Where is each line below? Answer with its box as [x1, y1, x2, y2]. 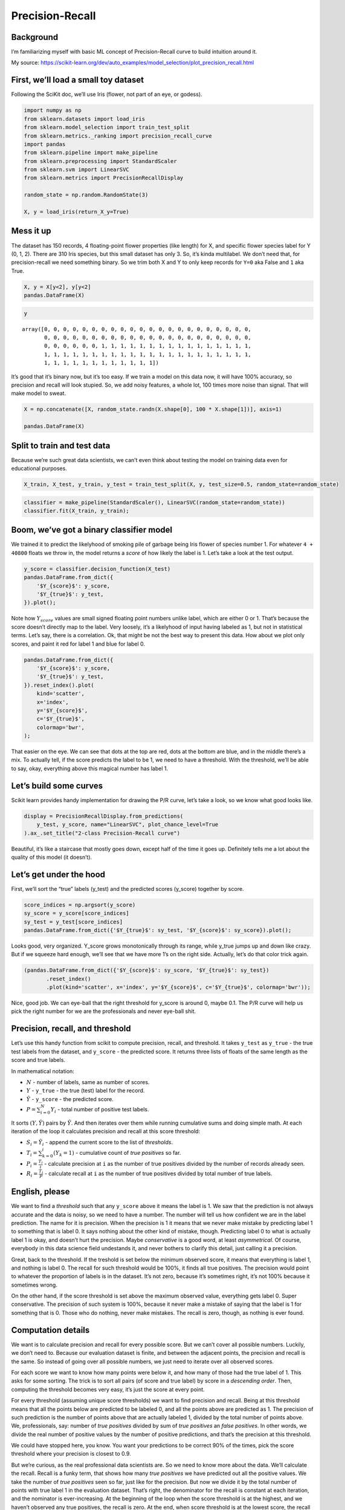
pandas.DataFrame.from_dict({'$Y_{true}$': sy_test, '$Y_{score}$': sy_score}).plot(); [24, 927, 292, 933]
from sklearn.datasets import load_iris [24, 115, 145, 122]
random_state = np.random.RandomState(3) [24, 191, 149, 199]
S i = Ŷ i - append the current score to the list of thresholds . [26, 1139, 173, 1148]
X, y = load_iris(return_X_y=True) [24, 208, 129, 216]
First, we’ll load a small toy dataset [11, 75, 144, 85]
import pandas [24, 141, 66, 147]
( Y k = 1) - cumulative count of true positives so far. [53, 1149, 181, 1158]
